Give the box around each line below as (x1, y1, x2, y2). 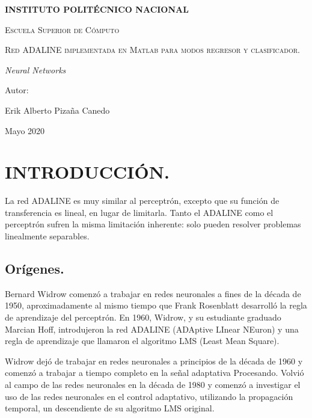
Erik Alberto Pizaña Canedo (5, 103, 110, 116)
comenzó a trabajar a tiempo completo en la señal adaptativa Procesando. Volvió (5, 366, 304, 379)
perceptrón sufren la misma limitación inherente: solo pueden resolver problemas (5, 218, 301, 230)
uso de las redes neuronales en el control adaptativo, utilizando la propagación (5, 390, 293, 402)
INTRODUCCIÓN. (5, 159, 170, 184)
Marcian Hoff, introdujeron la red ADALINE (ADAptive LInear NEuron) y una (5, 322, 299, 335)
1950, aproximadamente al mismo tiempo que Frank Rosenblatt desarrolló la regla (5, 299, 307, 312)
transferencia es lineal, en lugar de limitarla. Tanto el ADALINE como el (5, 206, 274, 218)
